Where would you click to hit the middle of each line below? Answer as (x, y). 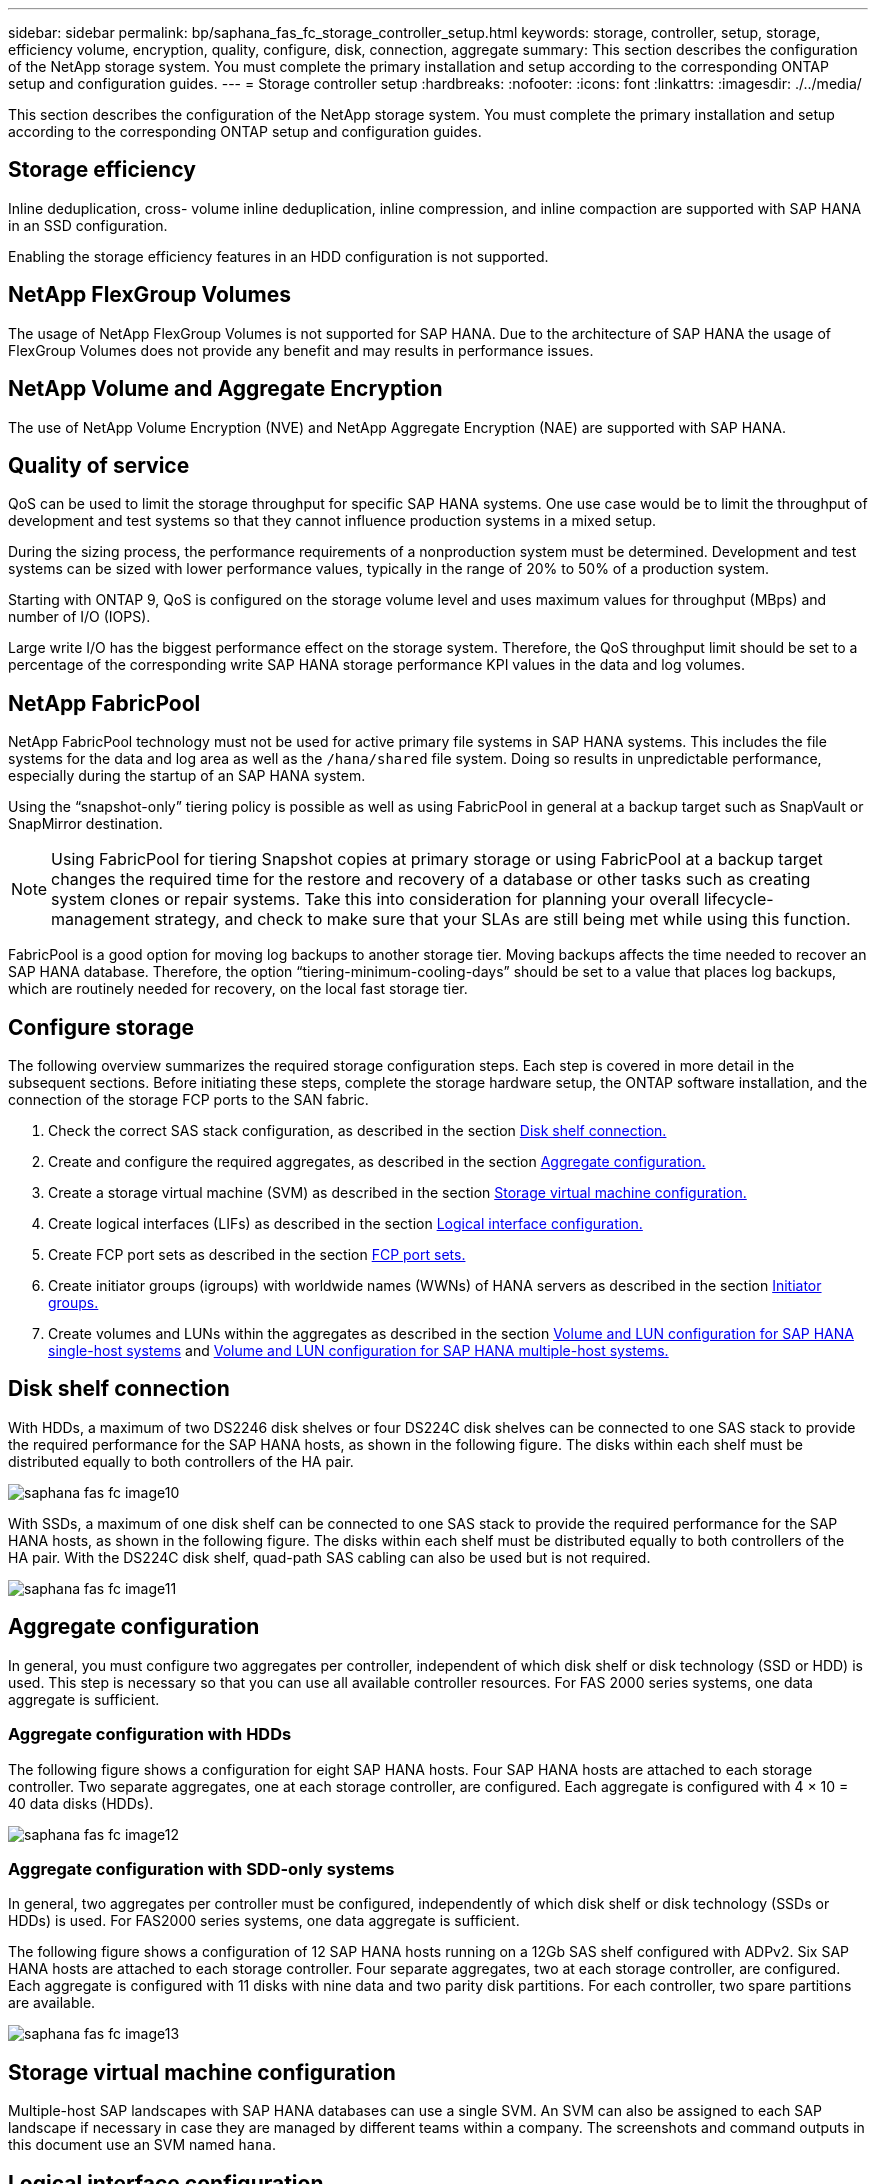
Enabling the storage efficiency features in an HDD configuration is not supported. (278, 256)
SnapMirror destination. (85, 824)
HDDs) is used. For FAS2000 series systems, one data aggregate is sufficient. (264, 1921)
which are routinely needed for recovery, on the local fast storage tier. (238, 989)
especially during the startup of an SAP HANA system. (187, 776)
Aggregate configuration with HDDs (150, 1734)
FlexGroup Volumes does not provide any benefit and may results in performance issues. (301, 350)
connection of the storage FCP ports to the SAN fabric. (188, 1100)
